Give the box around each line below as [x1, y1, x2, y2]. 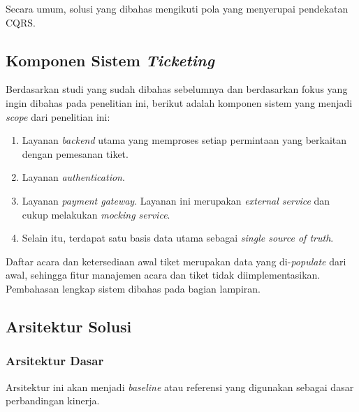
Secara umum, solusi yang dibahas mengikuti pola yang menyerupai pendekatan [6, 1, 349, 15]
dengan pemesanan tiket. [22, 146, 129, 161]
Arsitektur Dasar [6, 352, 104, 369]
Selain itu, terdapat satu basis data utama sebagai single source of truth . [22, 230, 334, 245]
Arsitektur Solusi [6, 315, 132, 337]
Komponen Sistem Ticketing [6, 49, 214, 71]
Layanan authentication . [22, 170, 125, 184]
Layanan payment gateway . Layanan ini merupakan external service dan [22, 193, 330, 207]
